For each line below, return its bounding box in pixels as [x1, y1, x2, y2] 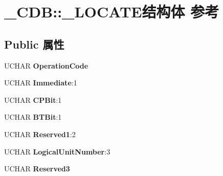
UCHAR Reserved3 [4, 163, 70, 174]
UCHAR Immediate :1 [4, 77, 77, 88]
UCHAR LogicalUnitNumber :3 [4, 146, 110, 157]
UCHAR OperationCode [4, 60, 88, 71]
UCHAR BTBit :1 [4, 112, 62, 122]
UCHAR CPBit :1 [4, 94, 62, 105]
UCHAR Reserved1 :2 [4, 128, 76, 139]
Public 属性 [4, 36, 64, 52]
